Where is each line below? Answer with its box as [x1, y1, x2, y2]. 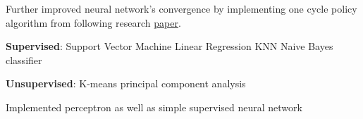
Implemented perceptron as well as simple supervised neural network [6, 99, 302, 114]
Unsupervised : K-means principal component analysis [6, 76, 246, 91]
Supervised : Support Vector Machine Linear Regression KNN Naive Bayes [6, 39, 333, 54]
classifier [6, 52, 42, 67]
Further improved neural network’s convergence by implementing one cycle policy [6, 1, 357, 15]
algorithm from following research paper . [6, 15, 181, 30]
